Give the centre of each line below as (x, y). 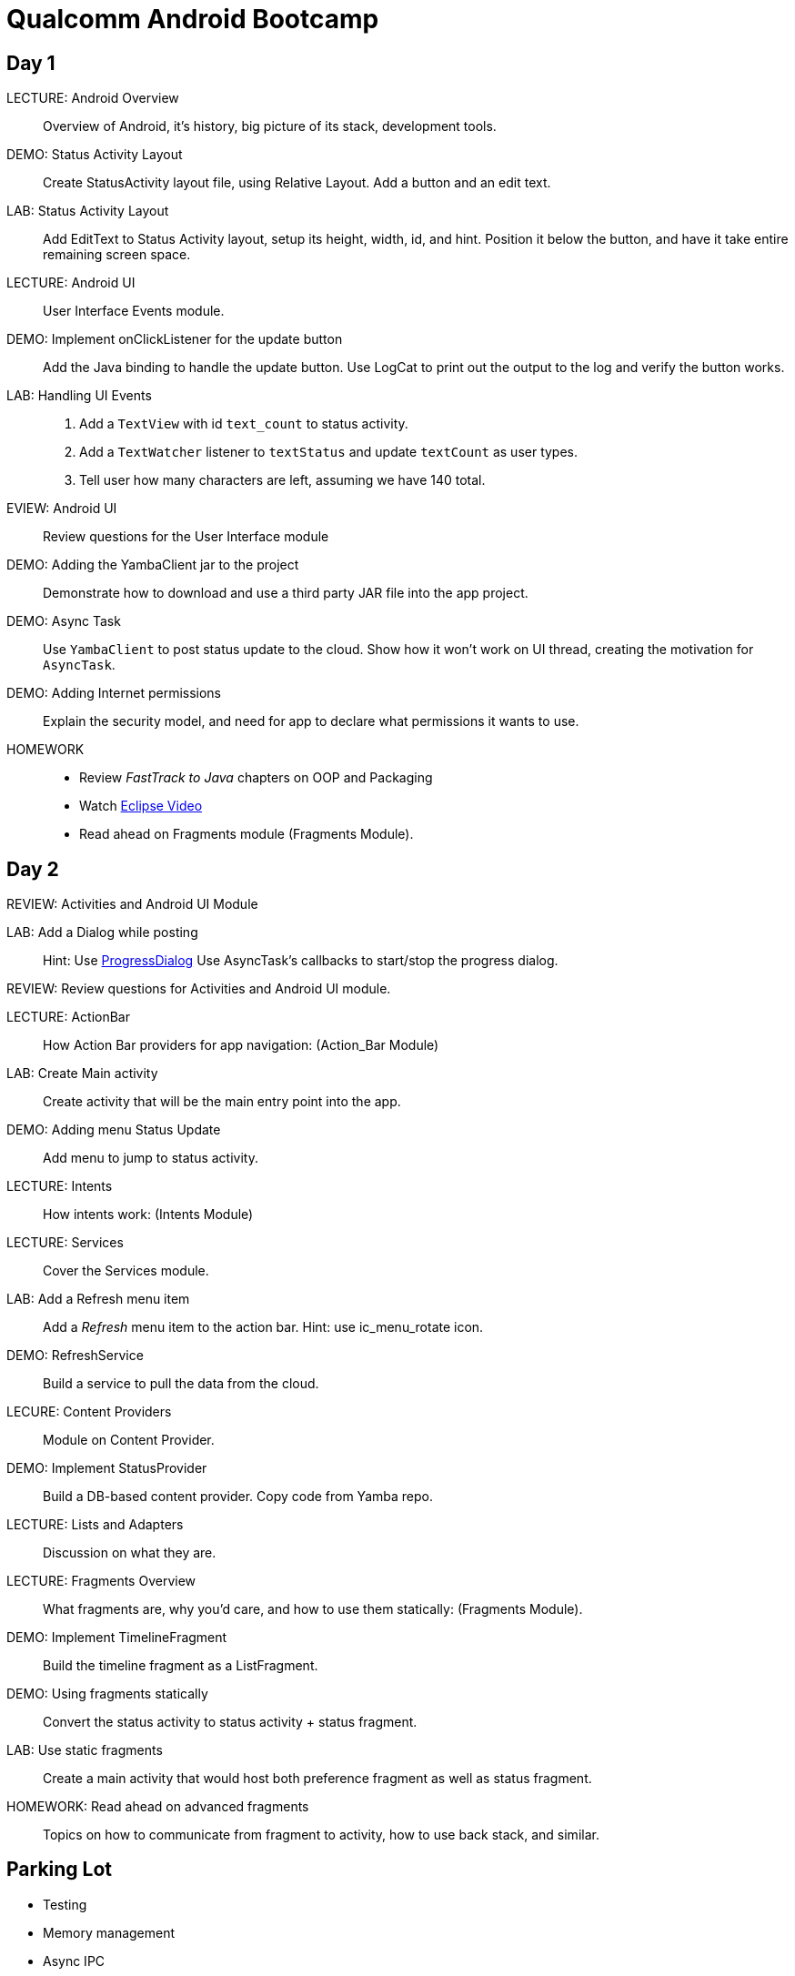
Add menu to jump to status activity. (151, 1158)
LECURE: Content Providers (89, 1412)
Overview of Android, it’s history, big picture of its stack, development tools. (270, 126)
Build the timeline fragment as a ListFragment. (181, 1666)
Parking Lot (60, 1870)
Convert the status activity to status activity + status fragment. (230, 1722)
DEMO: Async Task (64, 621)
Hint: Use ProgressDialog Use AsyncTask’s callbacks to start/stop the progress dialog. (301, 961)
